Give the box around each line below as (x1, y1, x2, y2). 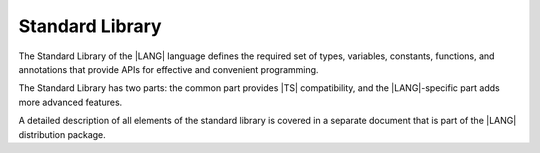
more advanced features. (18, 96, 123, 108)
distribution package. (18, 128, 107, 140)
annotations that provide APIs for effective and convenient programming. (18, 63, 319, 75)
